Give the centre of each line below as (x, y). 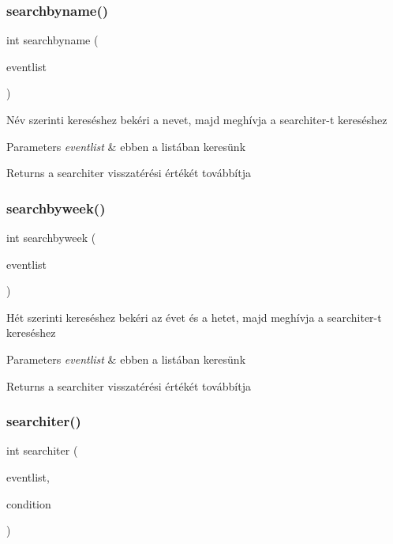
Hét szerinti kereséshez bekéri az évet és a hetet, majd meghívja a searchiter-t (194, 317)
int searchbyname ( (52, 40)
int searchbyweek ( (51, 237)
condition (29, 503)
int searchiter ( (42, 450)
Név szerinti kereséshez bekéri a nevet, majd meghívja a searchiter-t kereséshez (197, 119)
